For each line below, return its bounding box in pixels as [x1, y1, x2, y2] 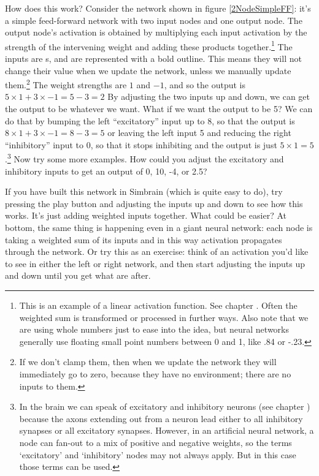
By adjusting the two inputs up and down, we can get [107, 90, 310, 103]
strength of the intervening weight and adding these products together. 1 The [5, 38, 293, 53]
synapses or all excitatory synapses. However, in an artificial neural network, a [19, 424, 314, 437]
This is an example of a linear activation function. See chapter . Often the [19, 299, 298, 312]
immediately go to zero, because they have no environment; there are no [19, 368, 291, 380]
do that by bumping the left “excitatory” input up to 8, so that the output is [5, 114, 295, 127]
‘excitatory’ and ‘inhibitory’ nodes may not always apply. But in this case [19, 448, 296, 461]
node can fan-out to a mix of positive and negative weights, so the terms [19, 436, 292, 448]
